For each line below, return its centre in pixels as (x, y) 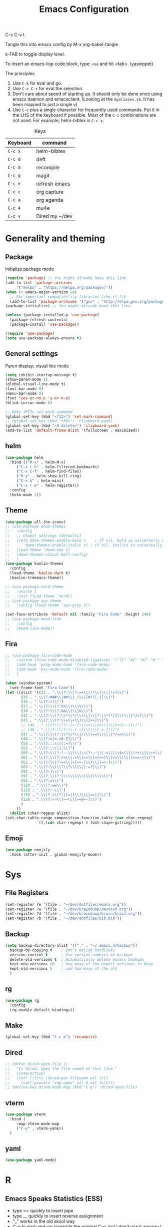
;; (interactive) (25, 1073)
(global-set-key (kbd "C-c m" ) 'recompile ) (51, 1037)
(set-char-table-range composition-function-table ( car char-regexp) (79, 818)
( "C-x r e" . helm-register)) (48, 486)
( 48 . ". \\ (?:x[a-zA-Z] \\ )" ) (51, 739)
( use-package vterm (25, 1114)
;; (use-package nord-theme (34, 586)
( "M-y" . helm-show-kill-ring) (49, 476)
